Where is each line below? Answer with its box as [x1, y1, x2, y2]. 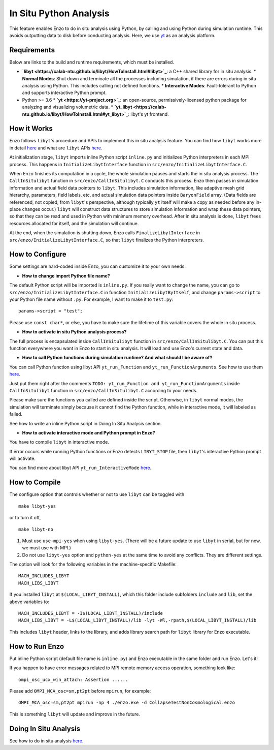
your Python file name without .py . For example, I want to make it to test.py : [9, 296, 174, 302]
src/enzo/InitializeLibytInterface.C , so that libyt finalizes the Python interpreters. [9, 237, 204, 243]
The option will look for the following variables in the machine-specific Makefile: [9, 561, 177, 568]
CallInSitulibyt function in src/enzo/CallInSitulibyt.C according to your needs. [9, 387, 198, 393]
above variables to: [9, 599, 49, 605]
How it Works [9, 124, 53, 133]
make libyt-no [18, 526, 53, 532]
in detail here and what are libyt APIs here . [9, 145, 102, 151]
